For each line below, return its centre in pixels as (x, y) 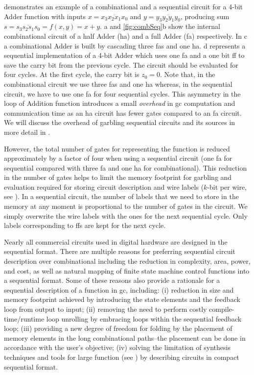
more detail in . (27, 132)
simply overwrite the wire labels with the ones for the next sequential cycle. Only (126, 215)
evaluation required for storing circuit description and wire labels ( (104, 187)
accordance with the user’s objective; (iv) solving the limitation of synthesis (117, 347)
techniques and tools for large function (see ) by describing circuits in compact (122, 357)
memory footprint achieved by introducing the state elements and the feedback (122, 299)
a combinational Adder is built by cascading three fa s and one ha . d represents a (125, 45)
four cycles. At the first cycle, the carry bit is (72, 74)
